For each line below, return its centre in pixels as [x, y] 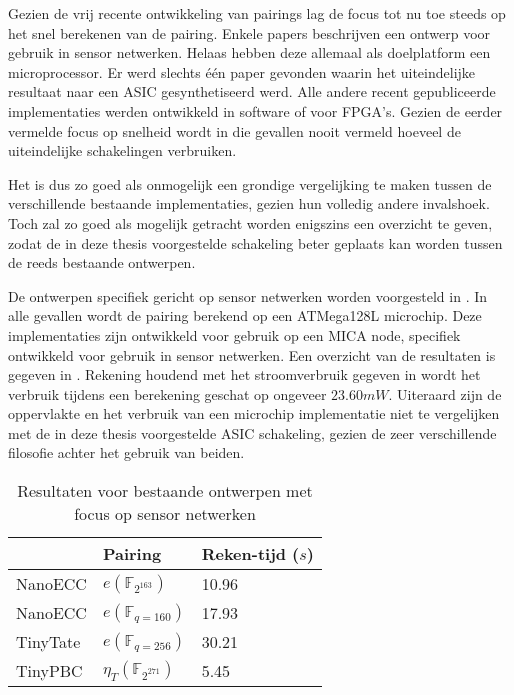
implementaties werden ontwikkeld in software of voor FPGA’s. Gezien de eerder [255, 110]
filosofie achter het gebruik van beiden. [126, 452]
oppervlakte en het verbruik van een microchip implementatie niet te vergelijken [254, 413]
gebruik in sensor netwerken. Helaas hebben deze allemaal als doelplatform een [249, 52]
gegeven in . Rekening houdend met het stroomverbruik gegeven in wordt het [244, 374]
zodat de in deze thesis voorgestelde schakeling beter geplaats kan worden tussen [255, 242]
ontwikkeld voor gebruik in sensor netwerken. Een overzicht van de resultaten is [252, 354]
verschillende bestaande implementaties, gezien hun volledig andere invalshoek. [249, 203]
